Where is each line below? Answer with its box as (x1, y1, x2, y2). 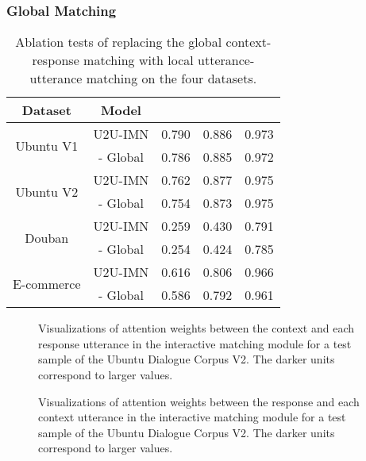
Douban (25, 228, 69, 247)
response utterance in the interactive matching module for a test (38, 335, 352, 352)
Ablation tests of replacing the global (15, 33, 222, 52)
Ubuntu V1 (15, 136, 79, 155)
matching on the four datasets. (86, 69, 257, 88)
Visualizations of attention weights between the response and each (38, 393, 360, 409)
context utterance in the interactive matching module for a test (38, 409, 346, 425)
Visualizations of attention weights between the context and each (38, 320, 355, 336)
